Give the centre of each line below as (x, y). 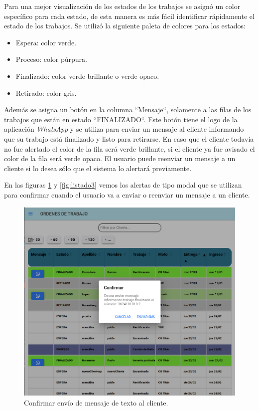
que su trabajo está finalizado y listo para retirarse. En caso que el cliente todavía (129, 138)
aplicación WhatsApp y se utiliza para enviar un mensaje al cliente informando (124, 129)
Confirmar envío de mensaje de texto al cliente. (96, 402)
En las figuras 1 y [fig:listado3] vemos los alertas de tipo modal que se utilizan (123, 185)
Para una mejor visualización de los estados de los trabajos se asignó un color (122, 6)
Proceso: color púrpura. (51, 59)
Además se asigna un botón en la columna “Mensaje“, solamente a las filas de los (128, 109)
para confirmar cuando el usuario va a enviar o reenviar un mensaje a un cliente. (127, 194)
